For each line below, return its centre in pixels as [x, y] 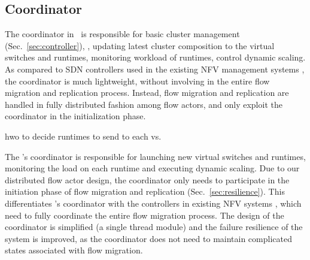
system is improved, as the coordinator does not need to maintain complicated [148, 238]
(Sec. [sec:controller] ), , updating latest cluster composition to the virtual [140, 45]
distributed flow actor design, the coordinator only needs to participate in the [147, 179]
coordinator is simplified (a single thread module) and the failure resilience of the [154, 227]
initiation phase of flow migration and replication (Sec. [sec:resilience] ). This [145, 191]
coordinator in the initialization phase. [75, 116]
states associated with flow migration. [74, 250]
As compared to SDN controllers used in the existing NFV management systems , [155, 69]
